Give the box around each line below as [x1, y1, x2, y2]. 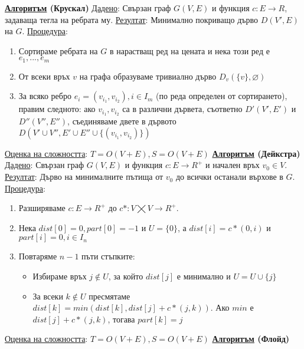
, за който [108, 270, 143, 282]
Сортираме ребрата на [18, 44, 98, 57]
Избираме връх [32, 270, 87, 282]
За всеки [32, 289, 63, 302]
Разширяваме [18, 202, 66, 214]
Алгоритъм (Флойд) [212, 332, 290, 345]
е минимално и [176, 270, 231, 282]
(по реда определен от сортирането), [156, 90, 287, 102]
